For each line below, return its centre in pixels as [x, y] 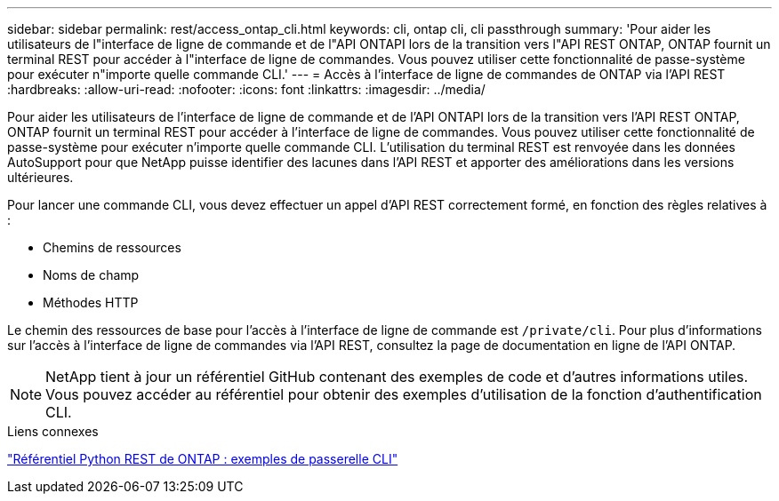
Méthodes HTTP [91, 302]
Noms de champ [91, 275]
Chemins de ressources [112, 247]
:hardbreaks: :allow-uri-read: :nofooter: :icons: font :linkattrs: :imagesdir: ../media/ [246, 89]
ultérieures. [40, 177]
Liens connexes [53, 431]
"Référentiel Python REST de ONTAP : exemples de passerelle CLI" [203, 459]
